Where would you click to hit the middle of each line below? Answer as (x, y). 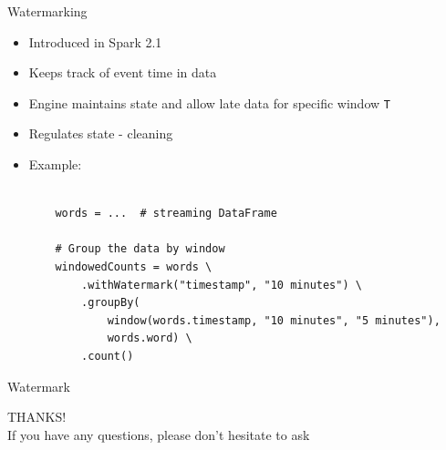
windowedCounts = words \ (134, 267)
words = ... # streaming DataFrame (166, 214)
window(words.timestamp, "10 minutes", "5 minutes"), (274, 320)
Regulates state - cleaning (101, 133)
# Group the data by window (140, 249)
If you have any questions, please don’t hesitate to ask (159, 434)
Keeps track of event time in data (123, 72)
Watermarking (47, 11)
